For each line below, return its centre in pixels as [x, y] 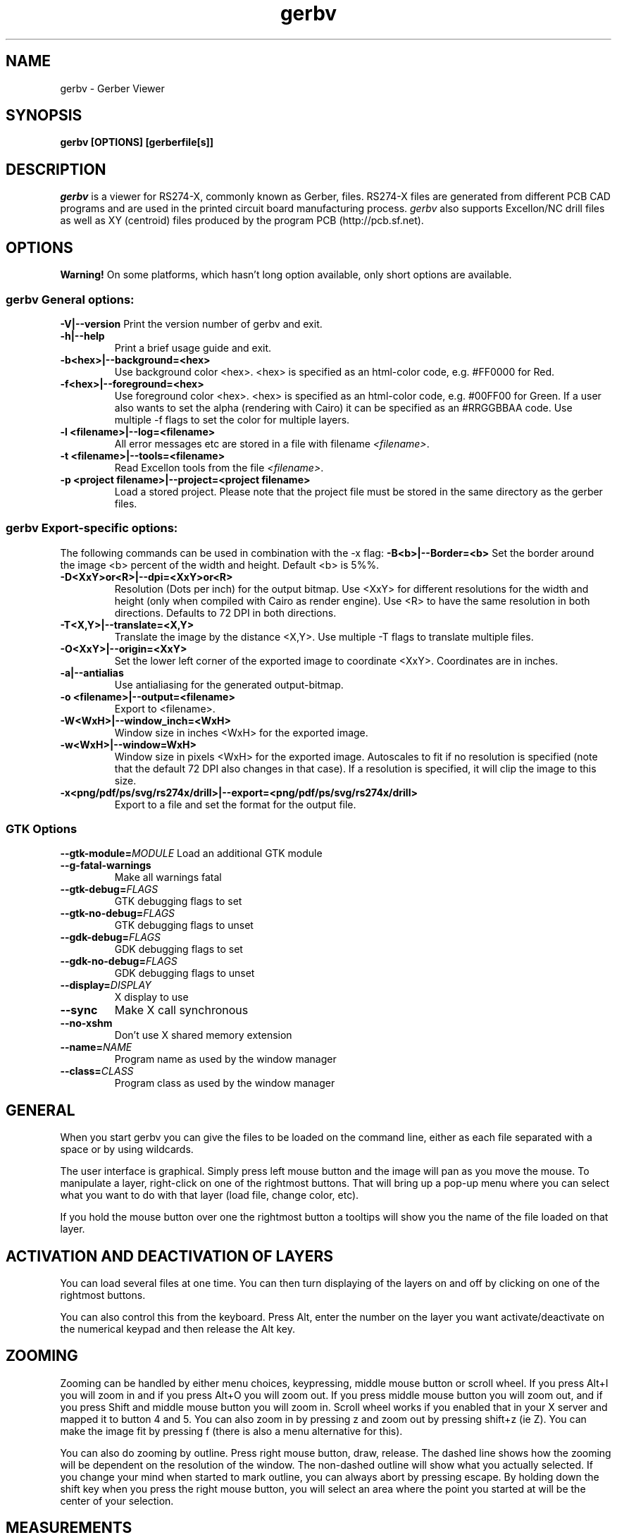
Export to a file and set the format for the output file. [235, 804]
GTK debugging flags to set [178, 901]
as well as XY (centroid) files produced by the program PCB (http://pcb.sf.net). [242, 221]
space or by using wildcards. [127, 1149]
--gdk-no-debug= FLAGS [119, 961]
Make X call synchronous [181, 1010]
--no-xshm [86, 1023]
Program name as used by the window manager [225, 1059]
